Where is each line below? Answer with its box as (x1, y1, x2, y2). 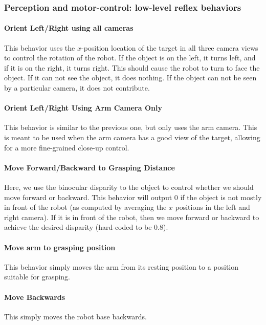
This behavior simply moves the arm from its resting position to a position (4, 261, 239, 272)
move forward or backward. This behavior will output (4, 191, 172, 202)
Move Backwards (4, 291, 65, 302)
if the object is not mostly (180, 191, 262, 202)
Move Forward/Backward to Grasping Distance (4, 162, 175, 172)
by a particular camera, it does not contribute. (4, 82, 150, 93)
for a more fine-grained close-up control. (4, 142, 129, 153)
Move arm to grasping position (4, 242, 116, 252)
